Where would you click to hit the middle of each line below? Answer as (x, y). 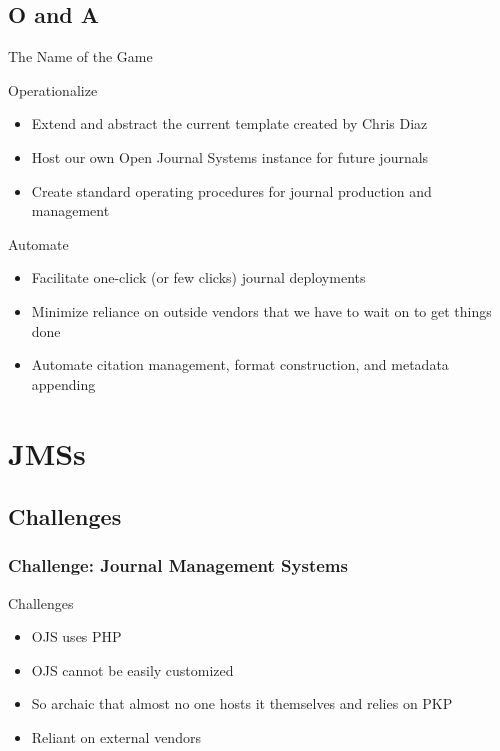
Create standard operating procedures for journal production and (231, 190)
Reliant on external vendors (116, 737)
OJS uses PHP (76, 636)
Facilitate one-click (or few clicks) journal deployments (198, 277)
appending (63, 383)
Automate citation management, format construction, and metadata (240, 364)
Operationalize (53, 89)
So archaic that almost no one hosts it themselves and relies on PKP (242, 703)
